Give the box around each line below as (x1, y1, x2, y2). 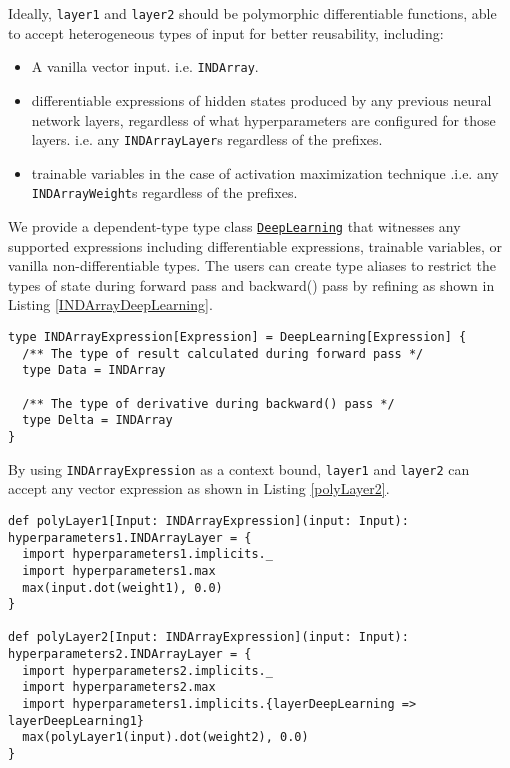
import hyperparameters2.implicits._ (22, 663, 273, 678)
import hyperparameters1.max (22, 563, 216, 578)
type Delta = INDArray (22, 413, 173, 428)
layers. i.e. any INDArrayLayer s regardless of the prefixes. (31, 129, 383, 150)
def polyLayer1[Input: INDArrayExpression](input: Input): (8, 513, 409, 528)
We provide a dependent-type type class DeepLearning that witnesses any (8, 216, 461, 236)
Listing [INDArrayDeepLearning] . (8, 294, 213, 315)
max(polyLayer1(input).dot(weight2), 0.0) (22, 730, 309, 745)
